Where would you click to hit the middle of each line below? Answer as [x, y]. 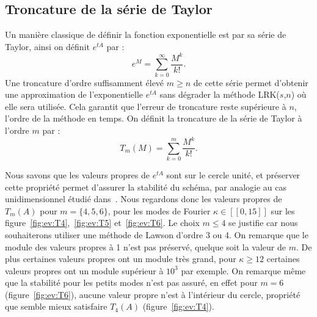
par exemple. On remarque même [243, 270]
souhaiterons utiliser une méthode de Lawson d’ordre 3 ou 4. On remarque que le [157, 234]
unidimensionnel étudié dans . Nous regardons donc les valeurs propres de [144, 199]
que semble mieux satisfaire [56, 306]
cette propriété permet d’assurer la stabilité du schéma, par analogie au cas [146, 187]
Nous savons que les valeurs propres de [77, 174]
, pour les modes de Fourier [159, 210]
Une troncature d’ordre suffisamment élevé [85, 82]
